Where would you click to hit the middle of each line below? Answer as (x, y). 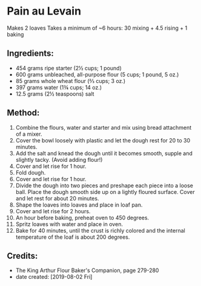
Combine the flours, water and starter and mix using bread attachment (104, 127)
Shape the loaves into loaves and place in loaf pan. (79, 205)
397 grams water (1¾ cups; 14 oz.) (59, 87)
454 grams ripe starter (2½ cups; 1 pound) (68, 68)
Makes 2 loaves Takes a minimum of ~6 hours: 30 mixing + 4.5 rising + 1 (97, 28)
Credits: (22, 256)
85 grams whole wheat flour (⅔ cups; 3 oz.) (71, 81)
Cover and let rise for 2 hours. (53, 211)
